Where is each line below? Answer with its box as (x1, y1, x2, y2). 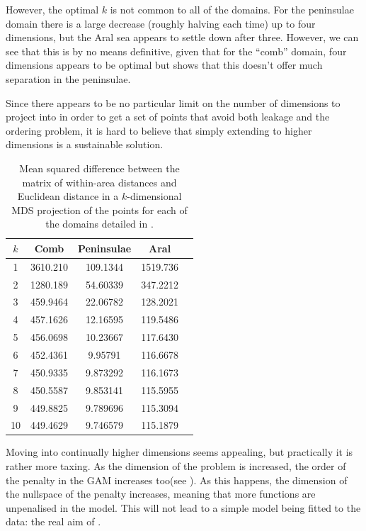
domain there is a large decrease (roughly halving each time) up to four (6, 16, 316, 30)
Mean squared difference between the (19, 160, 180, 175)
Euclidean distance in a (17, 189, 119, 203)
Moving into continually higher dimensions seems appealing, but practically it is (6, 445, 353, 459)
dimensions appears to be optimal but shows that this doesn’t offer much (6, 57, 323, 72)
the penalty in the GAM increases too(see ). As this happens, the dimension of (6, 472, 348, 487)
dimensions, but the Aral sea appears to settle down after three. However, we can (6, 30, 359, 45)
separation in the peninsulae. (6, 71, 131, 86)
